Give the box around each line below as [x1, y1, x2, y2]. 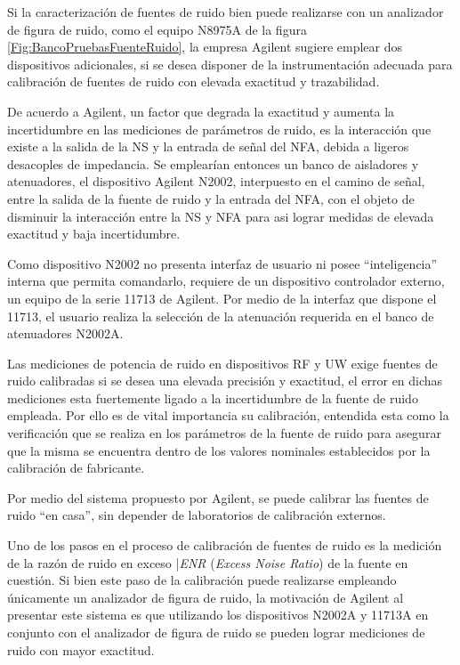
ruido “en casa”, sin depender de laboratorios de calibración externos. [7, 506, 386, 524]
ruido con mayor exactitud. [7, 640, 155, 659]
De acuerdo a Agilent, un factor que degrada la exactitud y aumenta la [7, 101, 395, 120]
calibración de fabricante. [7, 458, 145, 477]
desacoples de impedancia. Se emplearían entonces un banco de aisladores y [7, 154, 419, 173]
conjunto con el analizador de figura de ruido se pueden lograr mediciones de [7, 623, 425, 641]
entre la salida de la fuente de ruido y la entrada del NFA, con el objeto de [7, 189, 415, 207]
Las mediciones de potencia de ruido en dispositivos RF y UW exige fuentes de [7, 353, 438, 372]
